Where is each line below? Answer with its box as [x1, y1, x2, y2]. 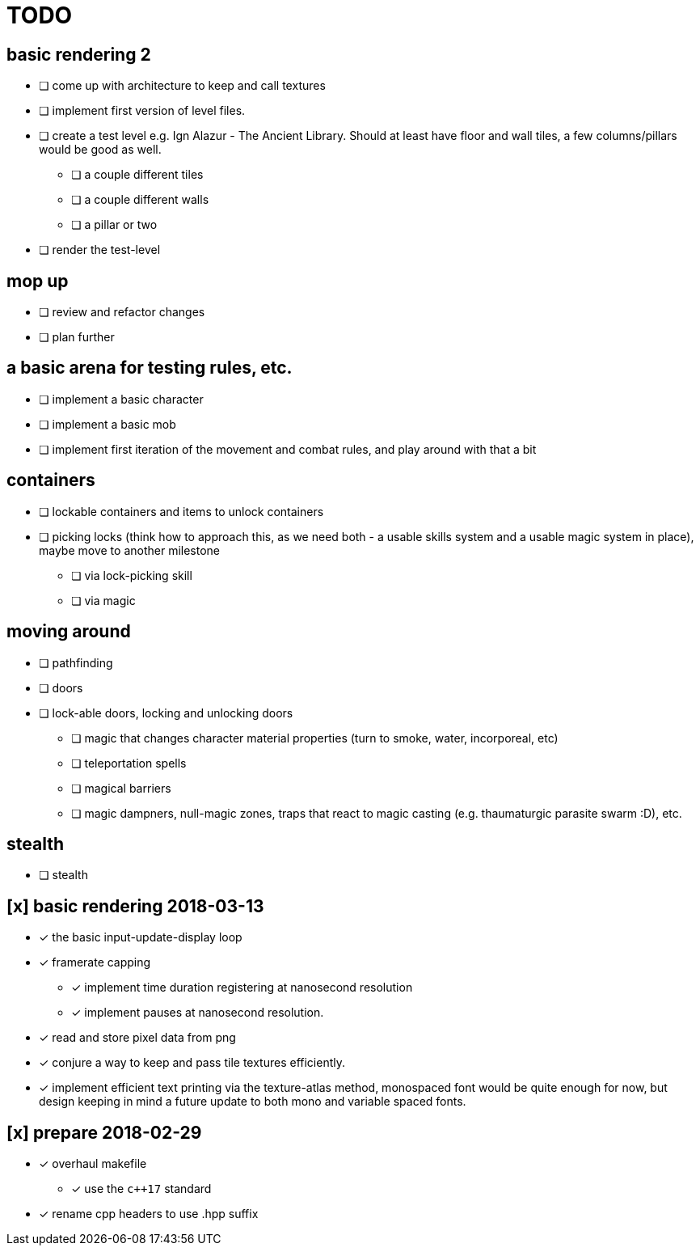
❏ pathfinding [39, 655, 113, 670]
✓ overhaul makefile [39, 1157, 147, 1171]
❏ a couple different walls [71, 192, 209, 207]
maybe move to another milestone [39, 543, 221, 557]
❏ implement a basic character [39, 391, 204, 406]
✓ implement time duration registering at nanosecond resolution [71, 980, 413, 995]
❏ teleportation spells [71, 755, 187, 770]
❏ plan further [39, 330, 115, 345]
